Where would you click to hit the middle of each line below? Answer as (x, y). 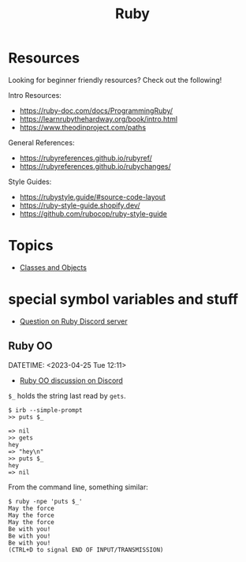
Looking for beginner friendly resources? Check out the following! (115, 80)
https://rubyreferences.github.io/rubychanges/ (95, 166)
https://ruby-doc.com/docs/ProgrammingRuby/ (96, 111)
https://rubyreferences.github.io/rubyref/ (86, 158)
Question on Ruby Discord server (73, 321)
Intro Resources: (35, 95)
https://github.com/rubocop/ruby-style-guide (93, 213)
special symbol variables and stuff (123, 300)
